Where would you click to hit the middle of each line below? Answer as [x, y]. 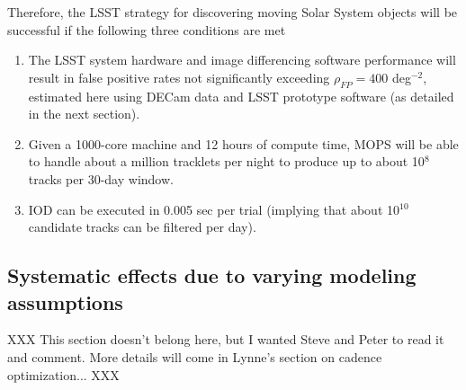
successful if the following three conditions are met [147, 29]
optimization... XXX [63, 374]
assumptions [65, 301]
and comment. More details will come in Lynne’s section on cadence [195, 356]
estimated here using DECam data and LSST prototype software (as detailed [241, 96]
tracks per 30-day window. [101, 178]
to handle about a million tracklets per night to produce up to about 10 [226, 161]
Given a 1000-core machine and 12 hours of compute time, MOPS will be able [243, 143]
